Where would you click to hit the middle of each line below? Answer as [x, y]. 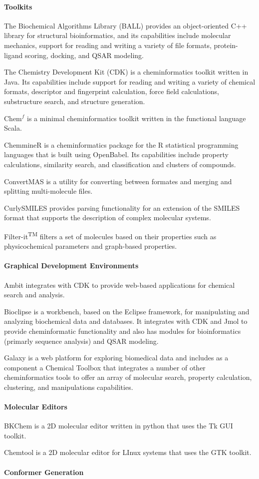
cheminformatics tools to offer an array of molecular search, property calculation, [128, 377]
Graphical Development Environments [71, 266]
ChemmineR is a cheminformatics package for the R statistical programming [121, 144]
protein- [226, 45]
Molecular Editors [36, 407]
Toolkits [18, 6]
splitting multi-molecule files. [48, 191]
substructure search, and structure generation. [75, 101]
